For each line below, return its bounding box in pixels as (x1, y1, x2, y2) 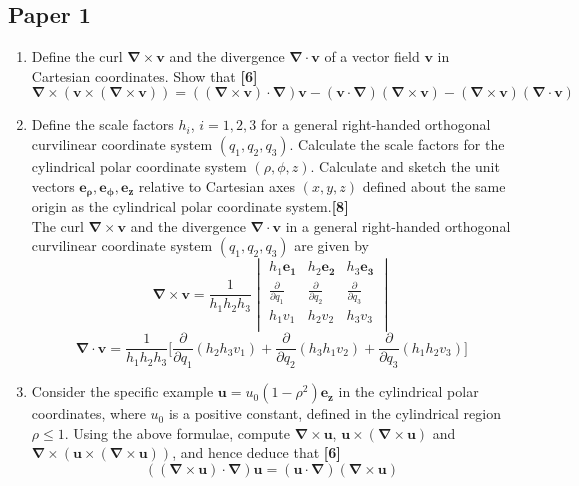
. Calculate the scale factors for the (289, 133, 505, 154)
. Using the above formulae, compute (64, 422, 290, 443)
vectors (31, 175, 75, 196)
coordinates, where (31, 403, 146, 424)
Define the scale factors (31, 114, 174, 135)
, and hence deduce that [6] (172, 442, 341, 463)
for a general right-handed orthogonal (260, 114, 491, 135)
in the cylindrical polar (338, 381, 479, 402)
